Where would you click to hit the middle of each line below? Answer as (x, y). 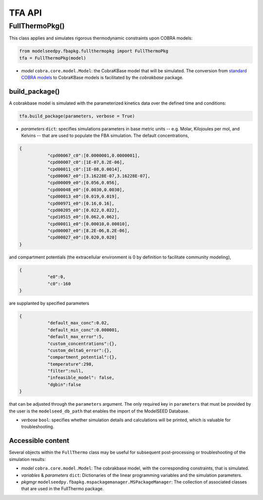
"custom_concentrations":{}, (82, 344)
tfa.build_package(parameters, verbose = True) (77, 116)
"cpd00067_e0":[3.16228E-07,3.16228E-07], (99, 176)
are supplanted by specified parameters (49, 303)
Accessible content (39, 441)
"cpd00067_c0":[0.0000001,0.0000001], (94, 155)
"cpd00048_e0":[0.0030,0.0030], (86, 190)
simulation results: (27, 459)
